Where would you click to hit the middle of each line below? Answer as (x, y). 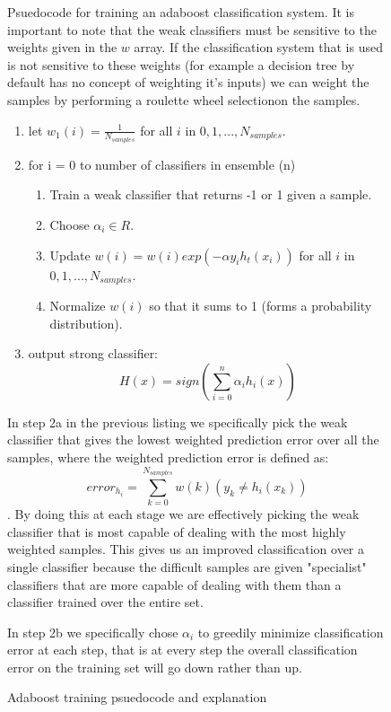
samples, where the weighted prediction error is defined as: (168, 457)
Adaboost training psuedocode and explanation (137, 697)
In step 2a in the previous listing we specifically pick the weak (178, 422)
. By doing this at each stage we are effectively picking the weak (183, 514)
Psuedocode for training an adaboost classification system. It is (181, 12)
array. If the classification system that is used (258, 47)
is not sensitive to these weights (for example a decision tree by (181, 64)
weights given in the (62, 47)
